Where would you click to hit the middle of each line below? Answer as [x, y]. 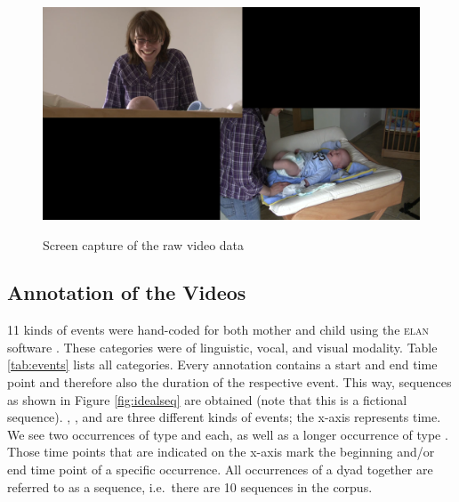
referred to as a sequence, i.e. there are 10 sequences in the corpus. [190, 486]
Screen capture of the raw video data [144, 244]
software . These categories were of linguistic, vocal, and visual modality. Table [222, 347]
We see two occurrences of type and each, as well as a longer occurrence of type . [228, 434]
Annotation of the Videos [127, 292]
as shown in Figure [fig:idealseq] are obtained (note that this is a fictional [207, 399]
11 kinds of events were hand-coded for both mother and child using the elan [218, 330]
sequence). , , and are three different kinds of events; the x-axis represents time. [224, 417]
